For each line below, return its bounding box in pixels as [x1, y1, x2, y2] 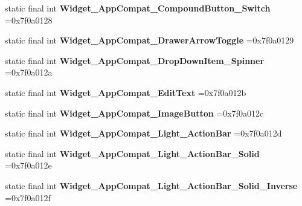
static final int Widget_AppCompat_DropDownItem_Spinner [5, 54, 265, 66]
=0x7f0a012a [5, 66, 53, 79]
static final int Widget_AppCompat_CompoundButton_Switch [5, 2, 271, 14]
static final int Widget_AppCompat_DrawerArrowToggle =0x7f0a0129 [5, 34, 294, 47]
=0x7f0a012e [5, 159, 52, 172]
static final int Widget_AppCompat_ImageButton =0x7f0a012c [5, 106, 264, 119]
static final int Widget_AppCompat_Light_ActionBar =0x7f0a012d [5, 127, 282, 140]
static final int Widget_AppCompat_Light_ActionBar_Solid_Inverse [5, 179, 298, 192]
